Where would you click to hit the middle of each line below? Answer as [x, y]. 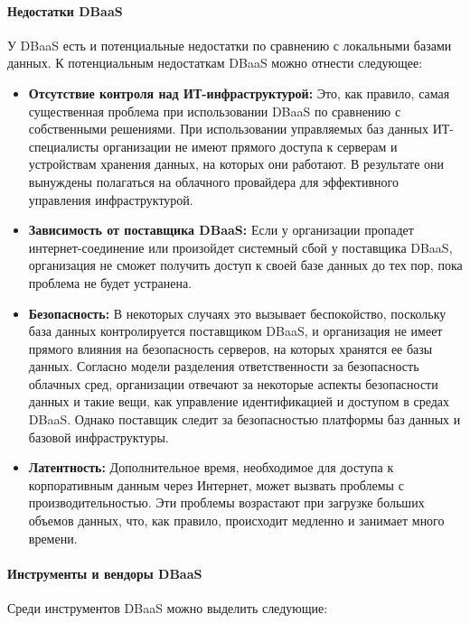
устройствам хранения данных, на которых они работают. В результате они [236, 164]
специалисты [64, 146]
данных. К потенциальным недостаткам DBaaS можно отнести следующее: [215, 63]
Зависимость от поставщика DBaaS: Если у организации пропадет [221, 230]
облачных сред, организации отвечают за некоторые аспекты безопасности [233, 383]
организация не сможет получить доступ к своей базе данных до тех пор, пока [245, 265]
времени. [53, 538]
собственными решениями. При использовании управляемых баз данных [228, 129]
